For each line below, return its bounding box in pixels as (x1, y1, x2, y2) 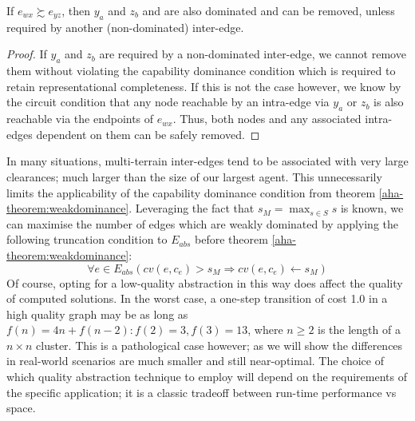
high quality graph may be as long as (6, 305, 188, 322)
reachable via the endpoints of (6, 110, 154, 127)
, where (247, 321, 283, 338)
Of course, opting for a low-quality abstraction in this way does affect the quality (6, 274, 403, 291)
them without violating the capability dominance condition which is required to (6, 62, 396, 79)
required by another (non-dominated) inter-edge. (6, 18, 244, 35)
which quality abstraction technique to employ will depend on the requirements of (6, 368, 407, 385)
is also (373, 93, 404, 110)
